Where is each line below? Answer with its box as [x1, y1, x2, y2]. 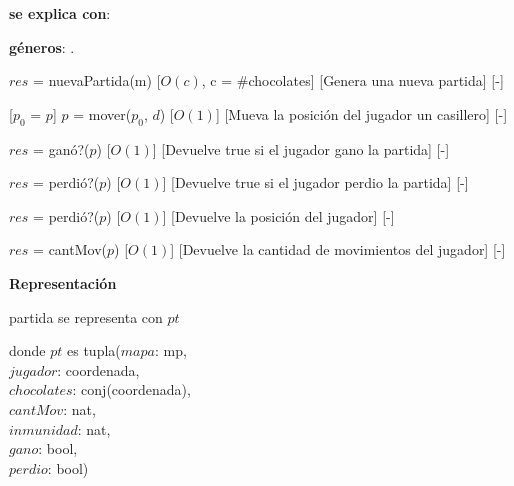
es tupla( [67, 340, 121, 361]
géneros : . [9, 36, 75, 57]
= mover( [73, 103, 132, 124]
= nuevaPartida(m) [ [33, 70, 161, 91]
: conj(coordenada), [72, 379, 191, 400]
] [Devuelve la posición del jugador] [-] [162, 205, 395, 226]
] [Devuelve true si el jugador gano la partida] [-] [152, 138, 450, 159]
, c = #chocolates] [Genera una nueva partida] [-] [201, 70, 504, 91]
